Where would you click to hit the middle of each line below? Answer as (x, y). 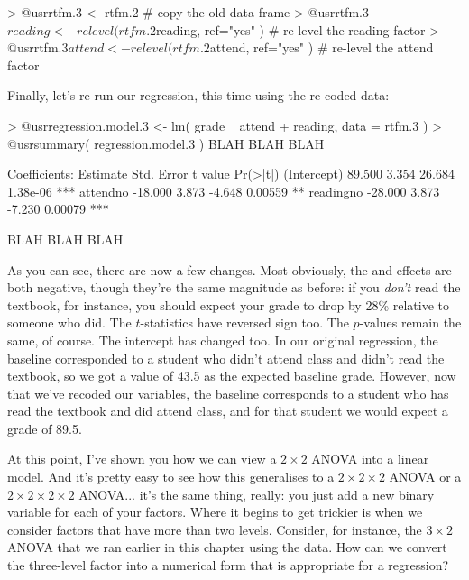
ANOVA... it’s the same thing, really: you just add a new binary (257, 494)
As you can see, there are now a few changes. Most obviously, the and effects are (230, 269)
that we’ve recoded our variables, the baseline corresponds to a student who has (228, 393)
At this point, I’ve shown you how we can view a (142, 459)
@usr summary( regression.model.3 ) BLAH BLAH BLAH (166, 143)
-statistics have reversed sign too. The (244, 322)
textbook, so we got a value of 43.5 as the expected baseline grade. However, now (232, 376)
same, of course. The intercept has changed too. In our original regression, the (223, 340)
